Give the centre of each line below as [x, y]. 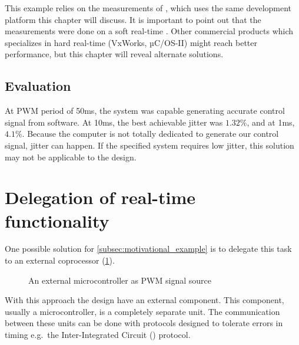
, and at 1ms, [271, 122]
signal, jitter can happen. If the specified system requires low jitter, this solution [149, 145]
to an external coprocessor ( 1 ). [60, 260]
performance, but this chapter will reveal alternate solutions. [114, 54]
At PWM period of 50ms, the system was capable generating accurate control [145, 111]
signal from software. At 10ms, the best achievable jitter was [114, 122]
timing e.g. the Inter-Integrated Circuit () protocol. [98, 335]
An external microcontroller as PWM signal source [120, 280]
